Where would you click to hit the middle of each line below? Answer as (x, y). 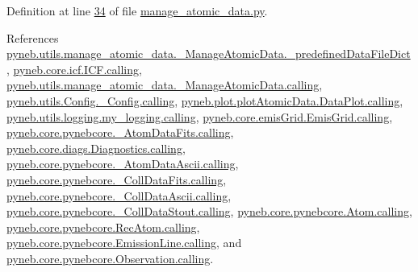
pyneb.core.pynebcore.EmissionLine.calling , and (124, 243)
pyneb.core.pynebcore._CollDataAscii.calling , (119, 195)
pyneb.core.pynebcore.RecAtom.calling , (103, 227)
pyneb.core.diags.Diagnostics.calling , (96, 148)
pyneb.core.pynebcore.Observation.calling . (110, 258)
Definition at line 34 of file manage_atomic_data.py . (137, 10)
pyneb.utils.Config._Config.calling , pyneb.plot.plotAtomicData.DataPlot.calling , (205, 100)
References (33, 37)
